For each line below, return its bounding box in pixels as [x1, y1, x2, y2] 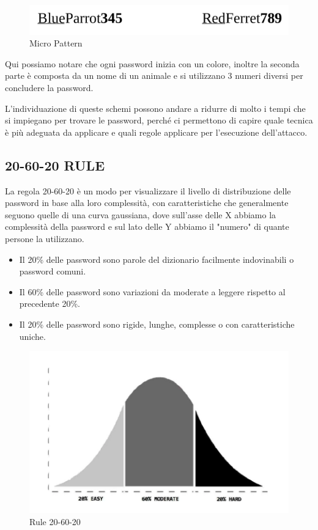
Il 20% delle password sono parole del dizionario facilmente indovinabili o [19, 252, 294, 265]
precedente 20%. [19, 297, 80, 310]
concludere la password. [5, 81, 94, 94]
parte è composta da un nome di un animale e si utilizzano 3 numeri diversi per [5, 69, 303, 82]
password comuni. [19, 265, 86, 278]
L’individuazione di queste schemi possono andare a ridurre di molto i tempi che [5, 101, 306, 114]
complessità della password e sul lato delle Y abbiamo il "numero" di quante [5, 220, 289, 233]
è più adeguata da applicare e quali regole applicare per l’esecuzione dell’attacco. [5, 125, 308, 138]
